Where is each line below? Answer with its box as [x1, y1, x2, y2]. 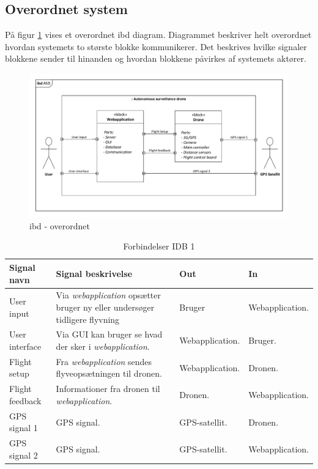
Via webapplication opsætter [56, 289, 161, 301]
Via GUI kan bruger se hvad [56, 328, 163, 341]
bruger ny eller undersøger [56, 300, 155, 313]
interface [9, 340, 42, 353]
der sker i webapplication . [56, 340, 150, 353]
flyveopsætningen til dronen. [56, 367, 162, 380]
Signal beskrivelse [56, 267, 133, 279]
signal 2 [9, 448, 38, 461]
